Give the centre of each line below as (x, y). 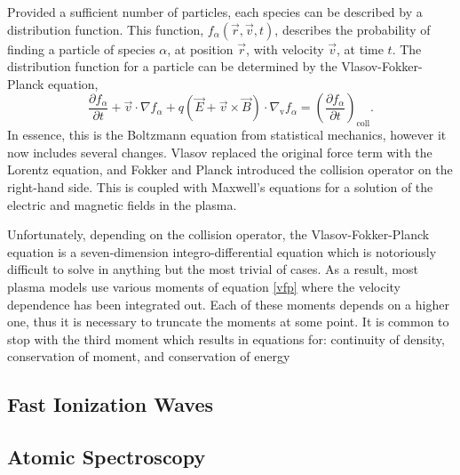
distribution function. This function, (106, 29)
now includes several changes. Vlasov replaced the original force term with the (220, 152)
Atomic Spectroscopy (107, 457)
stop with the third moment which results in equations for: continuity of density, (226, 338)
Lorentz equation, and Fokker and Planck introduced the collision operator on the (230, 169)
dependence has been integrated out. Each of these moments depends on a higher (228, 304)
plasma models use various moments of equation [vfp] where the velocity (204, 286)
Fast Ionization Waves (111, 404)
